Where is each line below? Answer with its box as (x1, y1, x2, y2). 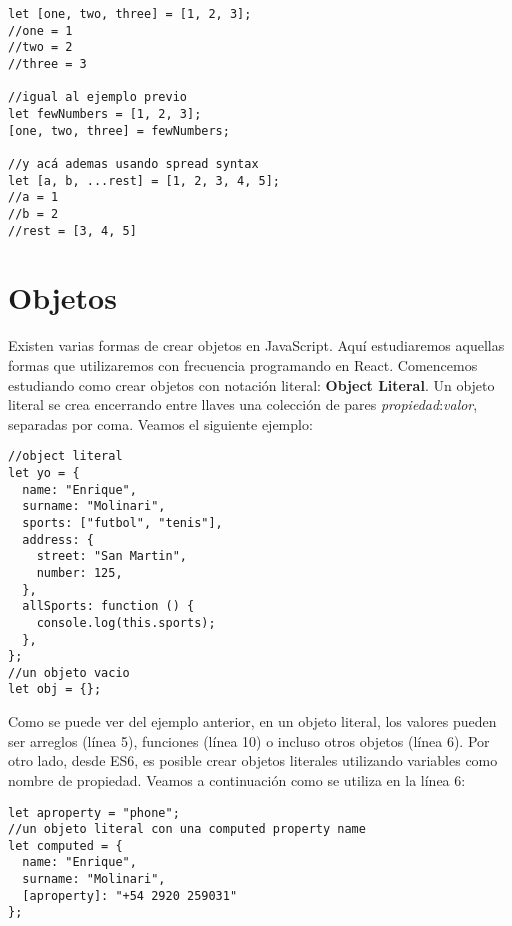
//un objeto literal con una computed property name (8, 822, 366, 837)
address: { (22, 532, 94, 547)
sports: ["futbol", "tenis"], (22, 515, 223, 530)
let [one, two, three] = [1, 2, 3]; (8, 7, 252, 21)
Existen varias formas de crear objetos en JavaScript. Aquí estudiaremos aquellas (8, 335, 505, 356)
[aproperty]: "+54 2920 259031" (22, 888, 238, 903)
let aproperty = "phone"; (8, 805, 180, 820)
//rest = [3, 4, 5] (8, 223, 137, 238)
